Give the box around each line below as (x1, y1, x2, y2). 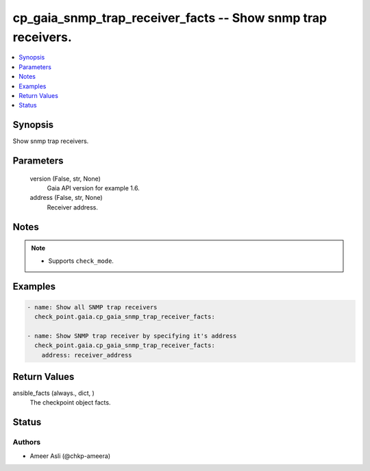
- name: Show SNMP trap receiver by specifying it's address (27, 332, 237, 340)
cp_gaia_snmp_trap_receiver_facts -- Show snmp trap (12, 10, 328, 25)
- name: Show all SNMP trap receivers (27, 303, 158, 311)
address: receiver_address (41, 351, 133, 359)
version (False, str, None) (29, 175, 101, 183)
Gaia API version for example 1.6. (47, 184, 140, 192)
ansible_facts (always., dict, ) (12, 389, 95, 397)
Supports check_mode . (48, 257, 114, 265)
